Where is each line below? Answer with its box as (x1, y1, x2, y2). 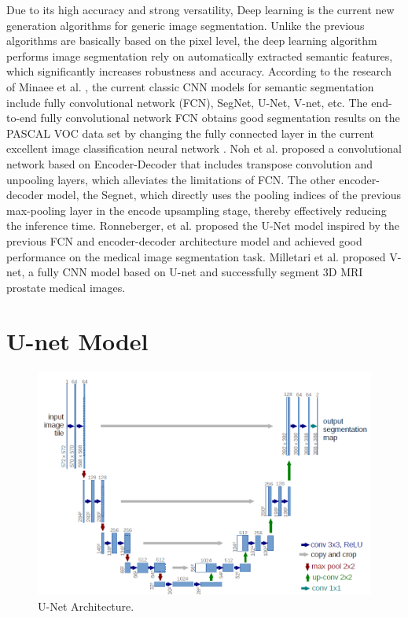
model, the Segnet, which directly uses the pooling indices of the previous (46, 187, 402, 203)
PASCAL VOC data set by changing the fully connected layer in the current (6, 124, 375, 141)
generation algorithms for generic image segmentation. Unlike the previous (6, 17, 365, 33)
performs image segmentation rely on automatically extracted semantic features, (6, 47, 393, 64)
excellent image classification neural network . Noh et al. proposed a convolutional (6, 140, 402, 157)
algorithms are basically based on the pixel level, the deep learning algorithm (6, 32, 377, 49)
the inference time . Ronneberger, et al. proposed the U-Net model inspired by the (6, 217, 399, 234)
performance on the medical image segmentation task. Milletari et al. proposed (6, 248, 386, 264)
